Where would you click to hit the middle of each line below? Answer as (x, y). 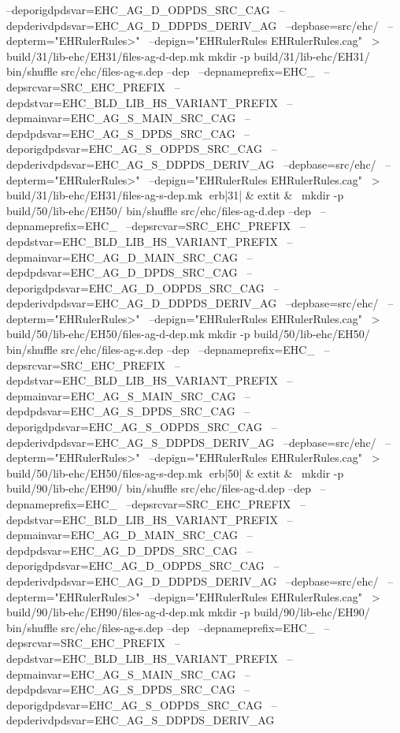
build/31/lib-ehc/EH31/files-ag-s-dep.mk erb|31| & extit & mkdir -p (175, 195)
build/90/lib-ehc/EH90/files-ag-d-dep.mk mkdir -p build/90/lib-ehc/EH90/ (188, 612)
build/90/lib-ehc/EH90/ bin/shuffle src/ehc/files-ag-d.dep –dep (159, 488)
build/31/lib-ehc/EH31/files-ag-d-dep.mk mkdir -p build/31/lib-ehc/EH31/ (188, 56)
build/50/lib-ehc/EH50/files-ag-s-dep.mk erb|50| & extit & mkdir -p (175, 473)
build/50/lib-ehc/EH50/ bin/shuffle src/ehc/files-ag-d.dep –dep (159, 210)
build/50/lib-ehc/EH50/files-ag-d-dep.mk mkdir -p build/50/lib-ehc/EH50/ (188, 334)
